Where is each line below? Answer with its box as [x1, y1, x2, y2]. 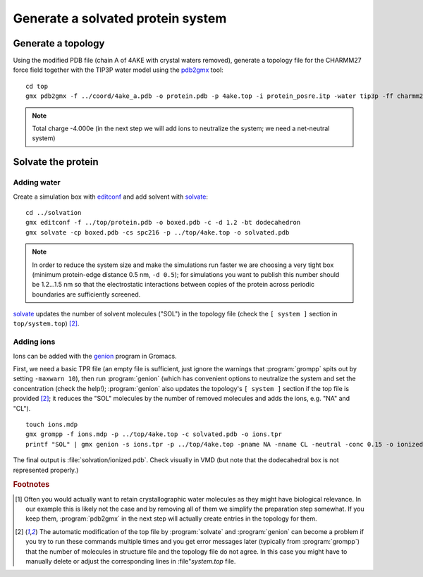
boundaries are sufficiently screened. [32, 290, 141, 299]
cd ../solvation [25, 209, 82, 216]
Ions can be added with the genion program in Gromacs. [13, 352, 177, 360]
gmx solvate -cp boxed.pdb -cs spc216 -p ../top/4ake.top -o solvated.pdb [25, 228, 290, 236]
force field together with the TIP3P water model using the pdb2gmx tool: [13, 66, 223, 74]
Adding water [13, 178, 61, 187]
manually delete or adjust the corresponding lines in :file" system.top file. [25, 557, 236, 565]
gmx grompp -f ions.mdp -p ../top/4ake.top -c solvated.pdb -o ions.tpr [25, 430, 282, 438]
